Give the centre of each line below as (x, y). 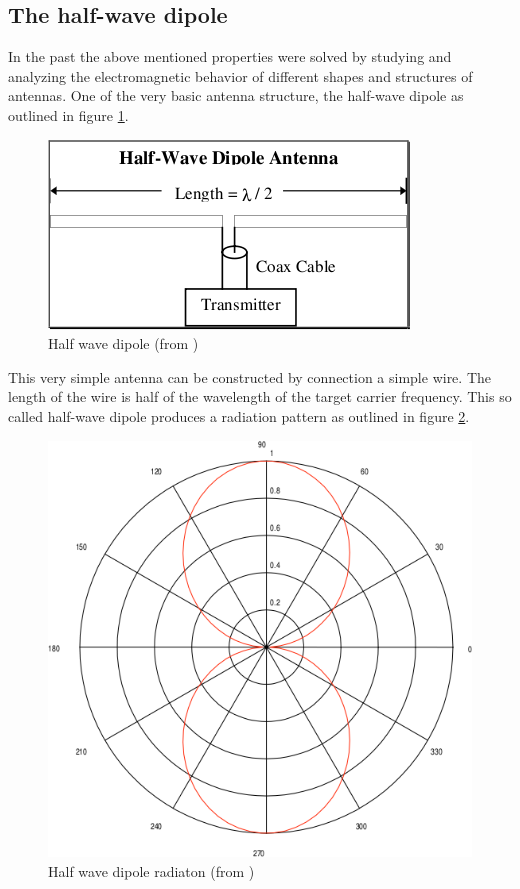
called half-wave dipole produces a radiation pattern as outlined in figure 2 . (239, 415)
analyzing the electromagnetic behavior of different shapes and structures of (240, 75)
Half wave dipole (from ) (123, 343)
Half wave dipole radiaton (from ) (151, 870)
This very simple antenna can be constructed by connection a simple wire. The (249, 376)
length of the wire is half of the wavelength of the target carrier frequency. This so (260, 396)
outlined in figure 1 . (68, 114)
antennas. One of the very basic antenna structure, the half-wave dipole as (236, 95)
